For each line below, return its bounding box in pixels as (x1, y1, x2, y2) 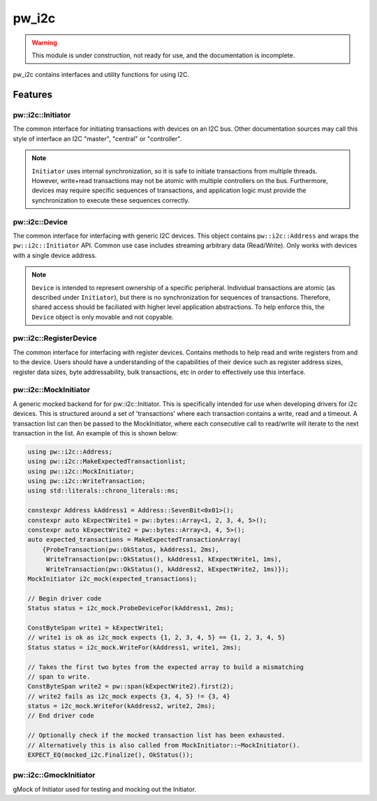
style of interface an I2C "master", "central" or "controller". (13, 134, 182, 143)
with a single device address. (13, 251, 97, 259)
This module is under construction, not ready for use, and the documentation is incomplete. (31, 51, 295, 59)
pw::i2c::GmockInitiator (13, 770, 96, 780)
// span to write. (27, 672, 91, 681)
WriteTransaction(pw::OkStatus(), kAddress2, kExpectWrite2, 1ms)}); (45, 565, 290, 573)
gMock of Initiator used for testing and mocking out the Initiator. (13, 785, 197, 793)
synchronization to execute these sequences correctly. (31, 196, 190, 204)
